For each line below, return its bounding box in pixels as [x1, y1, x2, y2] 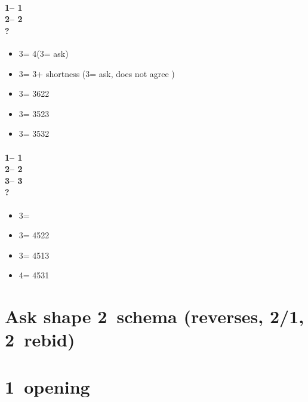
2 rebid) [5, 327, 75, 352]
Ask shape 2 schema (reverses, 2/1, [5, 304, 304, 329]
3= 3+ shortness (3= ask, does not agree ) [19, 67, 175, 79]
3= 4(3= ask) [19, 47, 69, 59]
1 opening [5, 374, 90, 398]
